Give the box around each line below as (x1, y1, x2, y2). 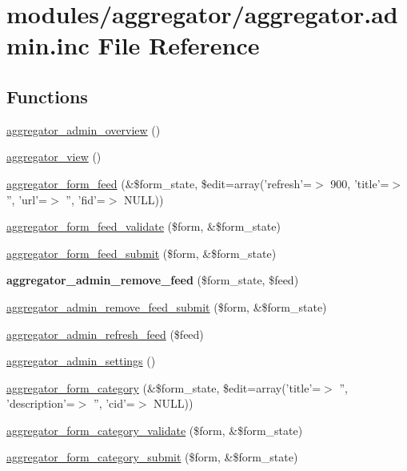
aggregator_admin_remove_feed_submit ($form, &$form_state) (6, 298, 327, 315)
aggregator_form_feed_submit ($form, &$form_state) (6, 244, 277, 261)
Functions (6, 83, 88, 108)
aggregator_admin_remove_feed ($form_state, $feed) (6, 272, 299, 288)
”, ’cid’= (94, 395, 135, 412)
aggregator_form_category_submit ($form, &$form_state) (6, 449, 298, 465)
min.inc (6, 29, 90, 62)
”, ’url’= (6, 191, 48, 207)
